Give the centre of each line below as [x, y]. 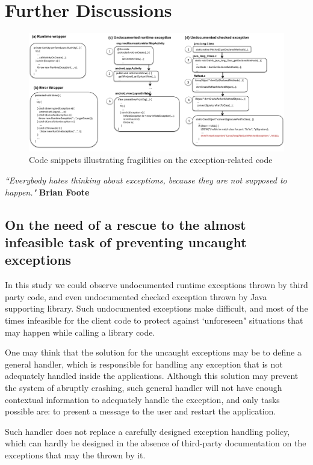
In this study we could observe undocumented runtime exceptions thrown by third [156, 285]
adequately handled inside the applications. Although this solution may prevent [152, 376]
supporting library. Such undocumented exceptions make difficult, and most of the [156, 308]
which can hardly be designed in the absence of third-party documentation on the [156, 443]
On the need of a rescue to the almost [126, 224]
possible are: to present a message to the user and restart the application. [141, 411]
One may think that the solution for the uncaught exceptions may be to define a [153, 352]
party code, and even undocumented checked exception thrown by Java [136, 296]
